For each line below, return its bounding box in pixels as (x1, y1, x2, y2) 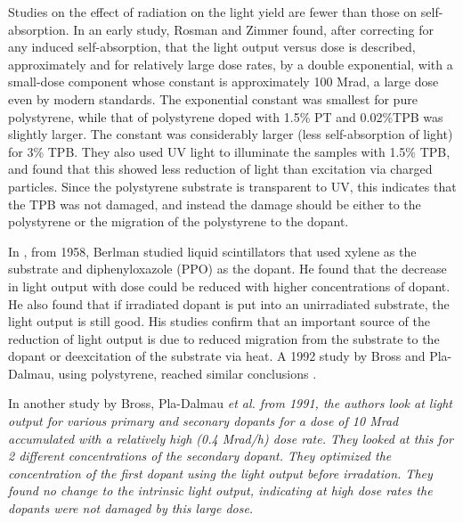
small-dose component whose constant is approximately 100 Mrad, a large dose (8, 72, 439, 91)
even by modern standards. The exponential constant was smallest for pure (8, 89, 418, 108)
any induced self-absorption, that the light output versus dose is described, (8, 37, 416, 56)
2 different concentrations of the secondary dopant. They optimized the (8, 446, 392, 465)
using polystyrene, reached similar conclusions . (58, 364, 317, 382)
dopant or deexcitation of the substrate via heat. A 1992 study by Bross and (8, 347, 426, 365)
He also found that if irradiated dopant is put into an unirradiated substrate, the (8, 294, 450, 313)
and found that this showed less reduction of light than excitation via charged (8, 159, 433, 178)
